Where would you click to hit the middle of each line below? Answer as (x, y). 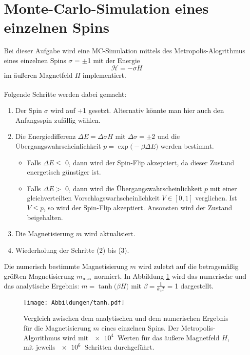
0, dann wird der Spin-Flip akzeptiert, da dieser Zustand (150, 162)
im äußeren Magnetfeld (38, 75)
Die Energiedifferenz (46, 136)
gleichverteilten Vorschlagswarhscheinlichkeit (93, 198)
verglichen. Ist (216, 198)
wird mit (76, 337)
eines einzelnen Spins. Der (140, 328)
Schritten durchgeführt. (119, 347)
